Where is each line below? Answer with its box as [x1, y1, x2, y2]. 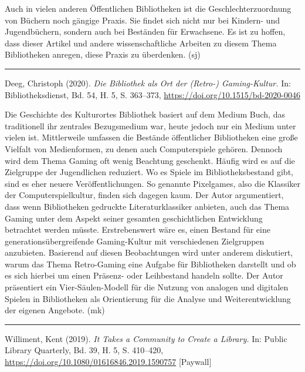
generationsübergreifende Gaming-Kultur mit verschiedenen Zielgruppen [5, 234, 265, 247]
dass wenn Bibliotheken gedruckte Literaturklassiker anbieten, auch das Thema [5, 200, 290, 212]
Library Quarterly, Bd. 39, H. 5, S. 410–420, [5, 344, 164, 356]
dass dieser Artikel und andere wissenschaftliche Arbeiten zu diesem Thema [5, 36, 277, 49]
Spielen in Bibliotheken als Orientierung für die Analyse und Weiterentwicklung [5, 292, 291, 304]
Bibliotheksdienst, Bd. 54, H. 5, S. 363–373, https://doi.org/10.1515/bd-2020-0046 [5, 88, 300, 100]
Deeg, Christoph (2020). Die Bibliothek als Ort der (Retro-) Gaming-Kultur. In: [5, 76, 291, 89]
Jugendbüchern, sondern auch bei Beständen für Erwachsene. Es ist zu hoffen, [5, 25, 286, 38]
